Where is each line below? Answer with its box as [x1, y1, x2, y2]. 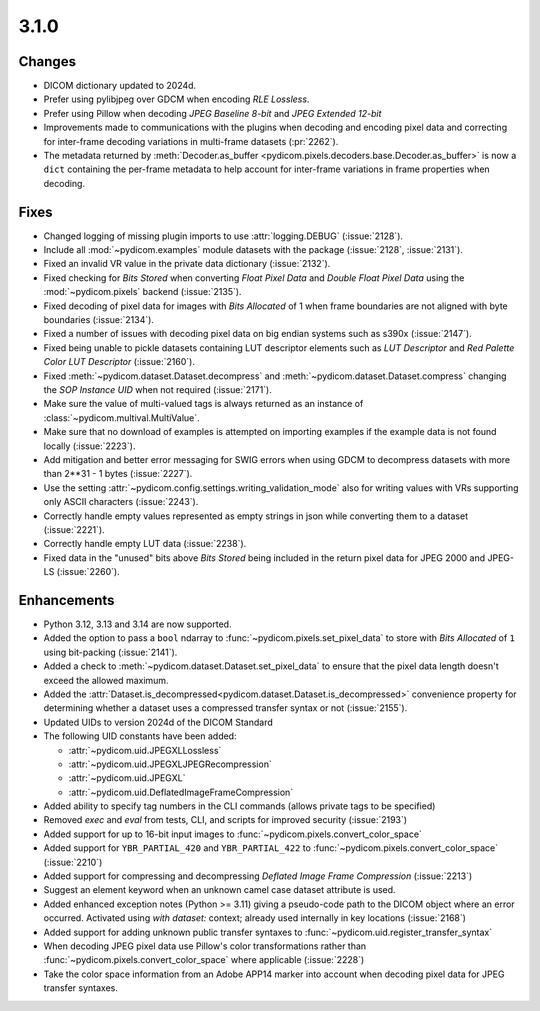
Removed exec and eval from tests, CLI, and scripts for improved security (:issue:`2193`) [43, 814, 408, 826]
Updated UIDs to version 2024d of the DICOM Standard [43, 716, 274, 728]
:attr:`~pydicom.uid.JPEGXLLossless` [68, 744, 222, 756]
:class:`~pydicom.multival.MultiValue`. [43, 411, 200, 424]
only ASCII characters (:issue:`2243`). [43, 496, 199, 508]
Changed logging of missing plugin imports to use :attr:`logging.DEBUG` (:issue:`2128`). [43, 230, 404, 242]
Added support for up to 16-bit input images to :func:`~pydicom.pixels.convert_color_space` [43, 828, 422, 840]
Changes [18, 53, 77, 70]
